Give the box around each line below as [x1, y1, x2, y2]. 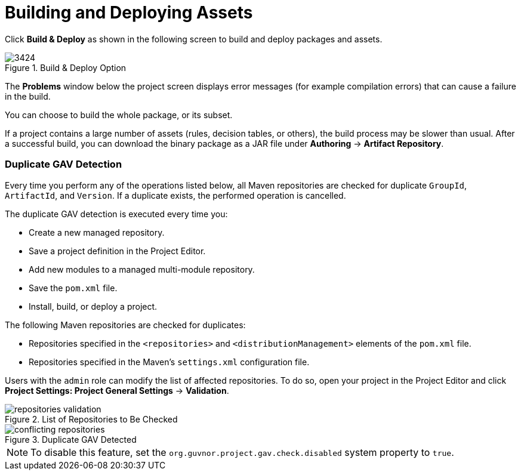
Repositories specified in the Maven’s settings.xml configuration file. [29, 356, 310, 367]
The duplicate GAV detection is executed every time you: [5, 208, 228, 219]
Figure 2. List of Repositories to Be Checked [5, 414, 178, 424]
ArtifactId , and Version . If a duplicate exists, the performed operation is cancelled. [5, 190, 346, 201]
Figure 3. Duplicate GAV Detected [5, 434, 137, 445]
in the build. [5, 91, 51, 101]
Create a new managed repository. [29, 227, 165, 237]
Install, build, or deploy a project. [29, 301, 158, 311]
